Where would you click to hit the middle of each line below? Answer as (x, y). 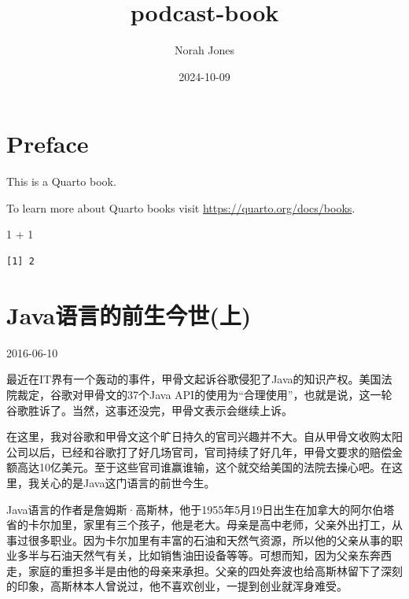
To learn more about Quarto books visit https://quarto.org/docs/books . (181, 207)
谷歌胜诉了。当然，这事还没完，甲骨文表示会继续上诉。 (149, 410)
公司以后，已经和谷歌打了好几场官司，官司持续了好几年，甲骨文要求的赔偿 (199, 451)
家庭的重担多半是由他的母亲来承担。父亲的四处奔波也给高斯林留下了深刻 (215, 570)
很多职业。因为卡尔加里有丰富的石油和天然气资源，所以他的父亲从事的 (210, 540)
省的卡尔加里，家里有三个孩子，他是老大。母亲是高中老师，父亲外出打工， (199, 525)
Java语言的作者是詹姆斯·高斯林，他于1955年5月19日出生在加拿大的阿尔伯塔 (201, 509)
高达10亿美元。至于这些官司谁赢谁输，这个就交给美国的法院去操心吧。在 (204, 467)
